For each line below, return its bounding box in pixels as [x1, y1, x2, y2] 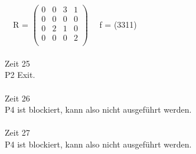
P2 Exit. [5, 68, 35, 81]
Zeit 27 [5, 126, 30, 139]
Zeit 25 [5, 57, 30, 69]
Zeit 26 [5, 91, 30, 104]
